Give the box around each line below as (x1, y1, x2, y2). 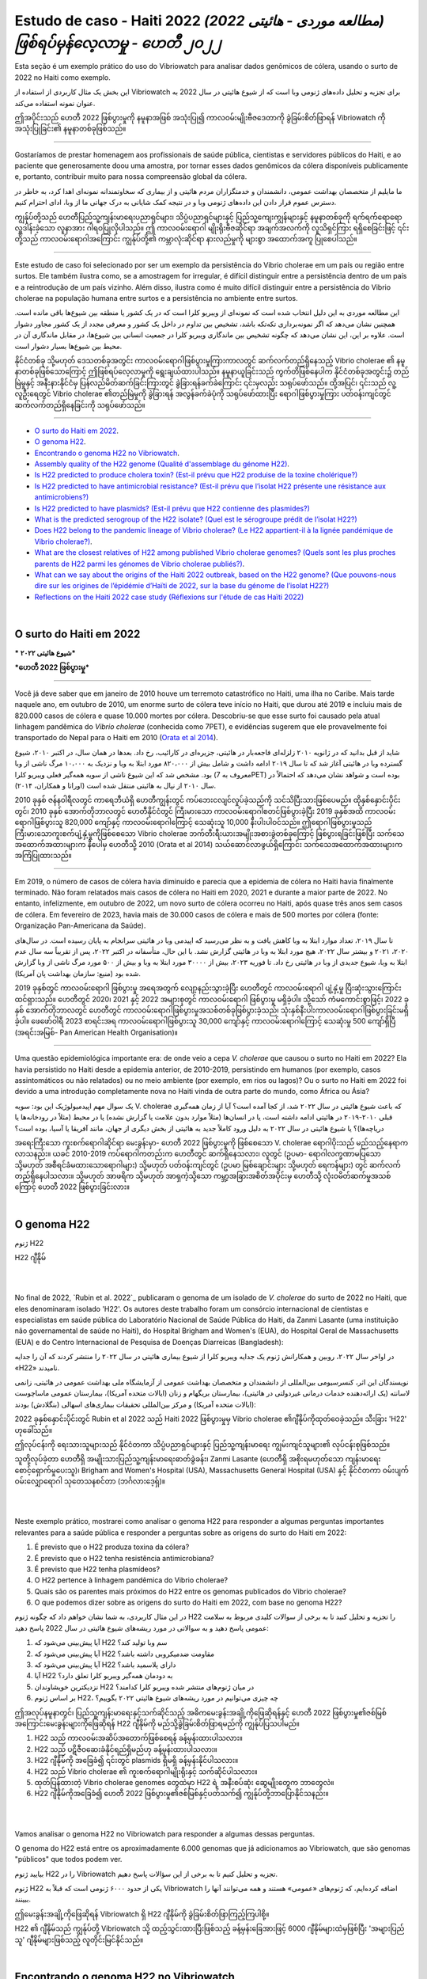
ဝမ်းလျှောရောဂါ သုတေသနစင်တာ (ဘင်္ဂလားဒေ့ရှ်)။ (14, 1476, 166, 1486)
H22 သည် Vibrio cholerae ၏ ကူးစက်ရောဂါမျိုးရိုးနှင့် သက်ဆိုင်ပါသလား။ (34, 1766, 258, 1776)
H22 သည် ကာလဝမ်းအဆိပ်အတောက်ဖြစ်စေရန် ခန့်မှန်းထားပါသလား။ (34, 1734, 243, 1743)
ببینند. (14, 1894, 32, 1904)
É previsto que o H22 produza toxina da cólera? (34, 1542, 190, 1552)
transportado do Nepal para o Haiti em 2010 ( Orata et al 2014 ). (14, 733, 219, 743)
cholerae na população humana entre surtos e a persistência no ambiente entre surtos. (14, 293, 298, 302)
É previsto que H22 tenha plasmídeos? (34, 1564, 161, 1574)
